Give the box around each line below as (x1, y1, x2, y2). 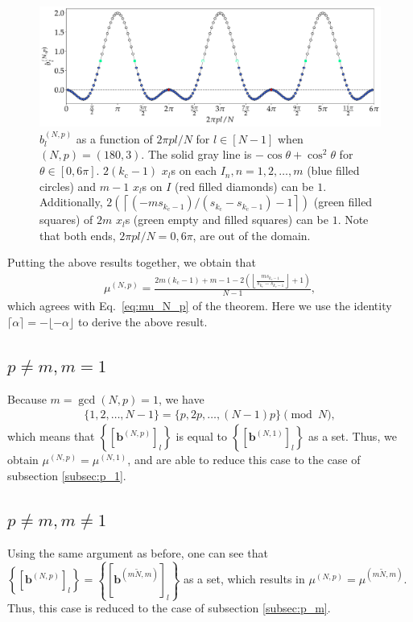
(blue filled (307, 162, 360, 179)
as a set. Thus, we (308, 428, 397, 445)
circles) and (39, 177, 97, 194)
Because (7, 390, 47, 407)
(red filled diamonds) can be (175, 177, 314, 194)
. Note (337, 211, 369, 228)
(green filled (313, 193, 373, 210)
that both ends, (39, 226, 116, 243)
